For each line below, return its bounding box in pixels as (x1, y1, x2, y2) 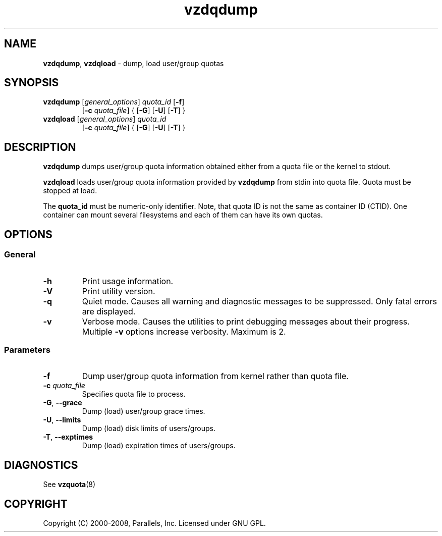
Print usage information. (82, 276, 174, 286)
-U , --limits (43, 415, 81, 424)
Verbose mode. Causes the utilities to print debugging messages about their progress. (82, 316, 410, 327)
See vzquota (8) (43, 480, 96, 489)
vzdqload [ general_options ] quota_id (43, 115, 167, 124)
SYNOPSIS (4, 76, 59, 89)
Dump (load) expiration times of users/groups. (82, 441, 236, 450)
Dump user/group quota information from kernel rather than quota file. (82, 371, 349, 382)
